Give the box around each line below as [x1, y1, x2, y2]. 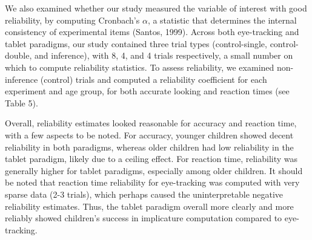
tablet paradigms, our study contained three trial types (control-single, [5, 37, 267, 50]
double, [5, 49, 32, 62]
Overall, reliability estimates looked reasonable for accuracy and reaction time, [5, 117, 297, 129]
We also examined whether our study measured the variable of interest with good [5, 2, 307, 14]
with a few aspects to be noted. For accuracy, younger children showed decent [5, 128, 294, 141]
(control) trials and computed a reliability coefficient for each [40, 73, 267, 85]
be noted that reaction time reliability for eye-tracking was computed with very [5, 176, 300, 189]
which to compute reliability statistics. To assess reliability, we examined [5, 60, 274, 73]
